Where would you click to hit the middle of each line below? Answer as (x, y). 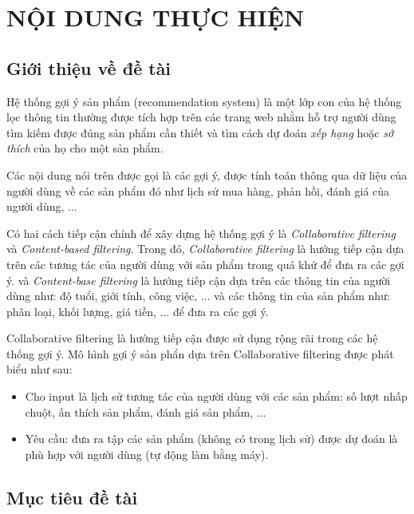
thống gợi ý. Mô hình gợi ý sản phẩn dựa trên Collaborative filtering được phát (200, 353)
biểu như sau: (39, 369)
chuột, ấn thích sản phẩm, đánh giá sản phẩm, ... (146, 411)
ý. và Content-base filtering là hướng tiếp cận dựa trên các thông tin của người (199, 280)
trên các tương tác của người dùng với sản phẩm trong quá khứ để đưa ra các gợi (205, 264)
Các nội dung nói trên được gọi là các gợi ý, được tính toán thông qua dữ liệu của (207, 174)
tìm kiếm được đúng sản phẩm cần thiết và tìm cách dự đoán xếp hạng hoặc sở (200, 132)
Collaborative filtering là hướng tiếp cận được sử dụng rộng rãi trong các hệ (192, 338)
